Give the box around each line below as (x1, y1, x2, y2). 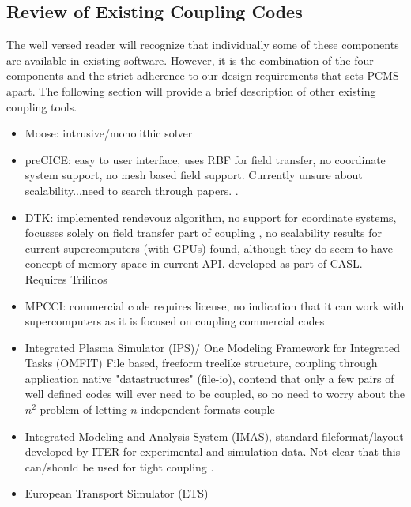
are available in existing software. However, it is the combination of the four (6, 51, 374, 68)
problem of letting (40, 401, 127, 418)
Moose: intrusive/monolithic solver (25, 125, 193, 141)
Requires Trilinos (25, 270, 107, 287)
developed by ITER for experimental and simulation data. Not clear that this (25, 443, 401, 460)
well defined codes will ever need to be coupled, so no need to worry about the (25, 385, 405, 402)
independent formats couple (141, 401, 275, 418)
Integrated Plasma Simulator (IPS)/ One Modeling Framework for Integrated (25, 339, 401, 355)
